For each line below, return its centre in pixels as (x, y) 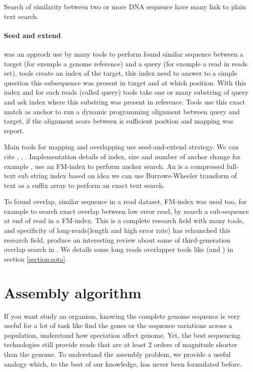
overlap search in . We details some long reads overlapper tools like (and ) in (119, 249)
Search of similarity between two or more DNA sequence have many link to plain (125, 6)
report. (14, 130)
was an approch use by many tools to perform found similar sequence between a (124, 53)
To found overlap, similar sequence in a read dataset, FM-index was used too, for (125, 201)
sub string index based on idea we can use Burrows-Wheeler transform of (127, 176)
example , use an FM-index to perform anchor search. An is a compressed (114, 166)
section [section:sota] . (36, 258)
